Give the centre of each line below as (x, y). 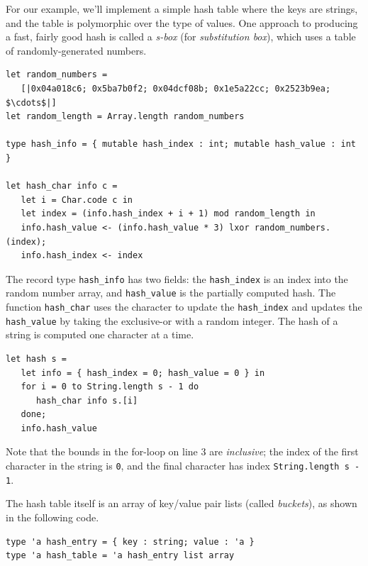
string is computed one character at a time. (100, 334)
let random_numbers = (57, 75)
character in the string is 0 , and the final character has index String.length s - (183, 466)
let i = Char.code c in (77, 200)
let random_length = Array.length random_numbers (125, 117)
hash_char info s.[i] (87, 400)
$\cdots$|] (31, 102)
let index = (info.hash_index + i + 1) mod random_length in (168, 214)
